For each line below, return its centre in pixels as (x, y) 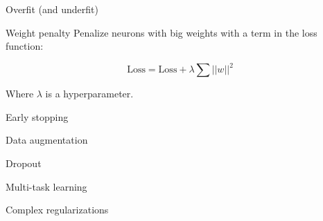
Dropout (24, 163)
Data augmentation (47, 140)
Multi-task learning (46, 186)
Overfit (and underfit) (52, 9)
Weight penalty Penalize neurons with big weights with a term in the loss (161, 32)
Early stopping (37, 116)
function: (25, 46)
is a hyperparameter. (89, 94)
